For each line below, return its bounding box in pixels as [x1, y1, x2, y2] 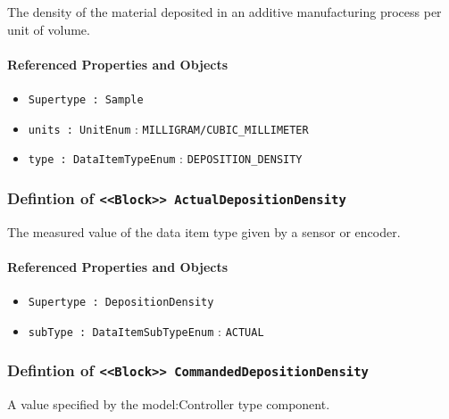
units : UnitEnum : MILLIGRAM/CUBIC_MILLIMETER [28, 119, 309, 137]
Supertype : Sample [28, 93, 144, 106]
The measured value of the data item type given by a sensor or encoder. [7, 222, 401, 241]
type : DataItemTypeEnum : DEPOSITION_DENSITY [28, 149, 303, 168]
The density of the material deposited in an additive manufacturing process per [7, 3, 442, 21]
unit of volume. [7, 20, 90, 38]
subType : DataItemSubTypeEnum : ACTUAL [28, 321, 264, 340]
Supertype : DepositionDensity [28, 296, 214, 309]
